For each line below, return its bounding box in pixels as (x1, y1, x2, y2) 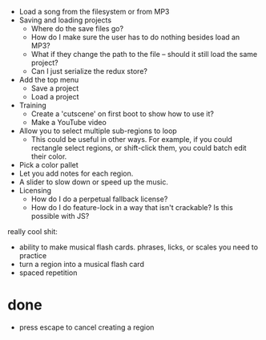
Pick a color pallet (18, 160, 79, 169)
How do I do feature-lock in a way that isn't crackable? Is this (30, 203, 233, 212)
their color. (30, 152, 67, 161)
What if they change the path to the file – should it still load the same (30, 50, 258, 59)
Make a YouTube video (30, 118, 107, 127)
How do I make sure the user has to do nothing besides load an (30, 32, 240, 42)
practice (18, 251, 47, 260)
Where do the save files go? (30, 24, 124, 33)
